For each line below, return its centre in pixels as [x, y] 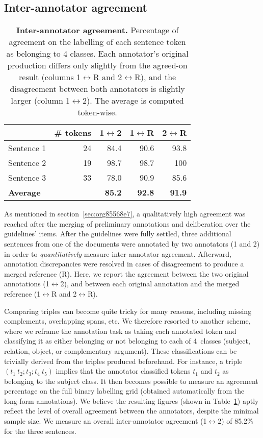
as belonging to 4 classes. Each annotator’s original [97, 54]
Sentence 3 [27, 178]
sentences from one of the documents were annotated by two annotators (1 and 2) [132, 243]
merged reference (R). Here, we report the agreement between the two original [126, 273]
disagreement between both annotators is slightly [97, 89]
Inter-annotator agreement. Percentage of [97, 30]
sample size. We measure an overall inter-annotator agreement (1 [106, 421]
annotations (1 [27, 284]
